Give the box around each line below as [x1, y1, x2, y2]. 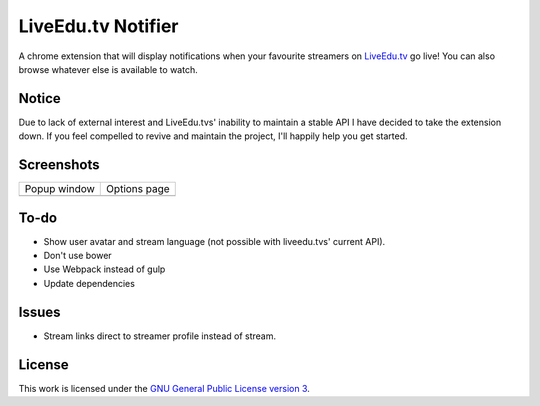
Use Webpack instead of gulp [43, 263, 166, 275]
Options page [106, 182, 170, 196]
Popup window [24, 182, 95, 196]
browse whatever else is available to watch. [18, 63, 199, 75]
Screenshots [18, 156, 100, 174]
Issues [18, 303, 61, 320]
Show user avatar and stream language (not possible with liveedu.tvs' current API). [43, 235, 386, 247]
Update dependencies [43, 277, 135, 289]
